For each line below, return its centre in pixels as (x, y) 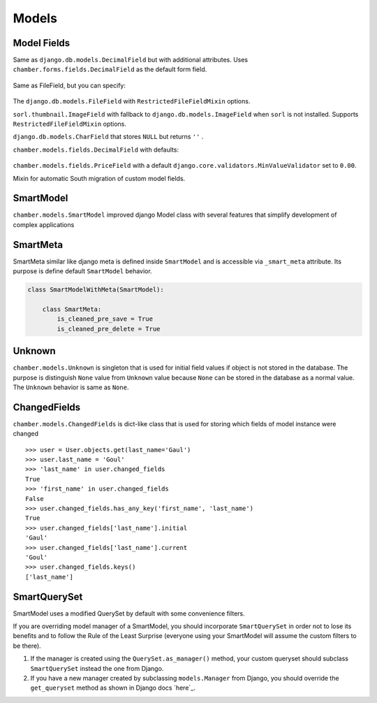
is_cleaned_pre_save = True (105, 319)
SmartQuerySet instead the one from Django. (97, 668)
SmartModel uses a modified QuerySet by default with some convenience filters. (129, 613)
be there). (27, 646)
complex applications (44, 224)
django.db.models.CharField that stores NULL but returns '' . (108, 137)
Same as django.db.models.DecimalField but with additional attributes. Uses (131, 60)
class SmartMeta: (72, 309)
